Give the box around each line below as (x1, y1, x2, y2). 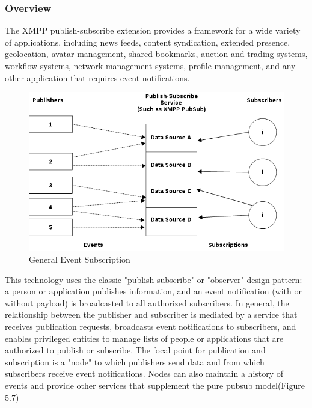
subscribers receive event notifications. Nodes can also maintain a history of (5, 367, 284, 380)
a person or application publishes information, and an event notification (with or (5, 285, 302, 297)
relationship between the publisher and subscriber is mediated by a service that (5, 308, 298, 321)
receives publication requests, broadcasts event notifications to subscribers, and (5, 320, 296, 332)
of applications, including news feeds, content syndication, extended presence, (5, 35, 290, 48)
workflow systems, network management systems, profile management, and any (5, 59, 296, 72)
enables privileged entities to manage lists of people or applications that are (5, 332, 284, 344)
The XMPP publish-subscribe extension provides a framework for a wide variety (5, 24, 301, 37)
